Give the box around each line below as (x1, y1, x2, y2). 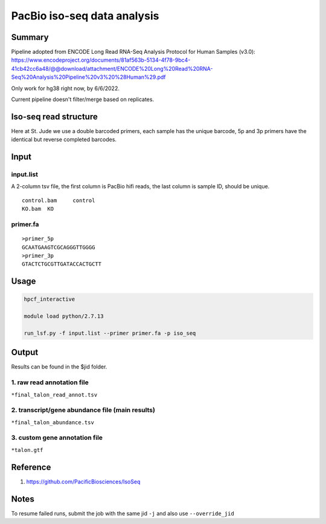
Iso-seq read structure (11, 111, 98, 122)
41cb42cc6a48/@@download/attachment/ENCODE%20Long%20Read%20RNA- (11, 65, 213, 72)
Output (11, 347, 39, 358)
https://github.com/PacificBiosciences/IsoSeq (26, 478, 141, 485)
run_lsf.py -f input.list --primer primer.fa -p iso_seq (24, 330, 196, 336)
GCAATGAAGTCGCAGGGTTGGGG (22, 244, 95, 251)
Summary (11, 32, 49, 42)
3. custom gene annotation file (11, 433, 103, 442)
